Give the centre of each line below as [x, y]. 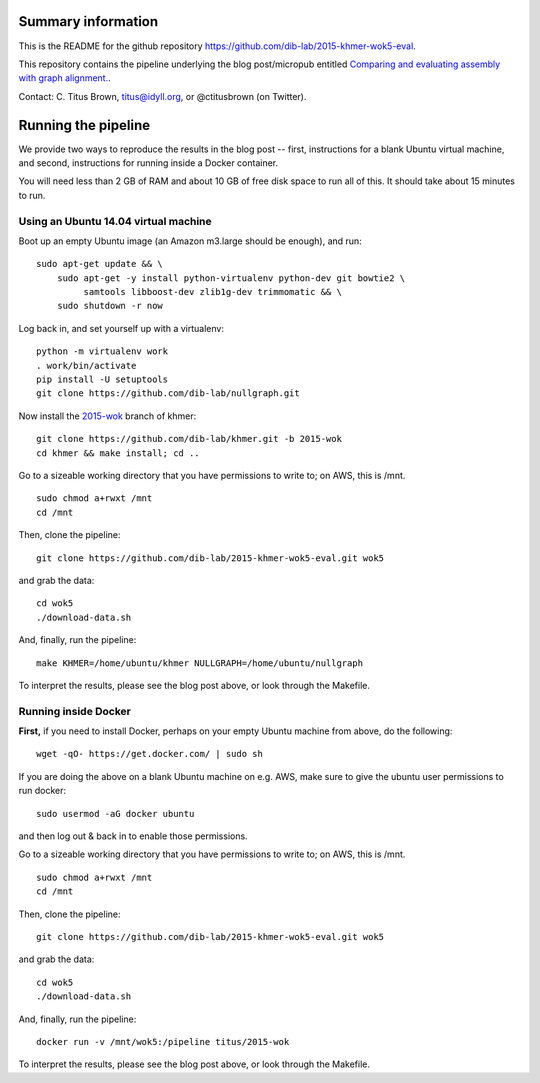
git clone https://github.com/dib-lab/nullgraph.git [168, 393]
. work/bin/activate [86, 365]
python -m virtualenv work [102, 351]
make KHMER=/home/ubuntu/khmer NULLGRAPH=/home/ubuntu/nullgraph [200, 663]
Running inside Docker [75, 711]
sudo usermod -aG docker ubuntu [115, 813]
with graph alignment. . [65, 78]
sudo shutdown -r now [110, 306]
